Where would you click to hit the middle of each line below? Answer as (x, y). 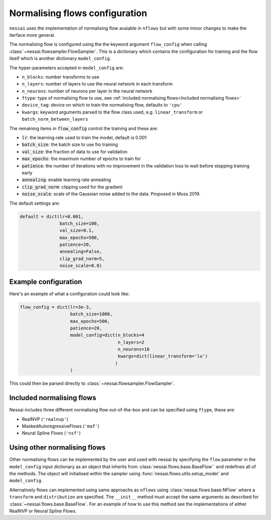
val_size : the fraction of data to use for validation (75, 151)
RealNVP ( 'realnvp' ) (45, 419)
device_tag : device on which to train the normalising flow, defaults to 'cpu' (102, 105)
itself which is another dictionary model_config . (60, 58)
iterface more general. (32, 35)
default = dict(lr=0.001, (52, 216)
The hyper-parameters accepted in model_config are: (66, 67)
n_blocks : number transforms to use (61, 77)
